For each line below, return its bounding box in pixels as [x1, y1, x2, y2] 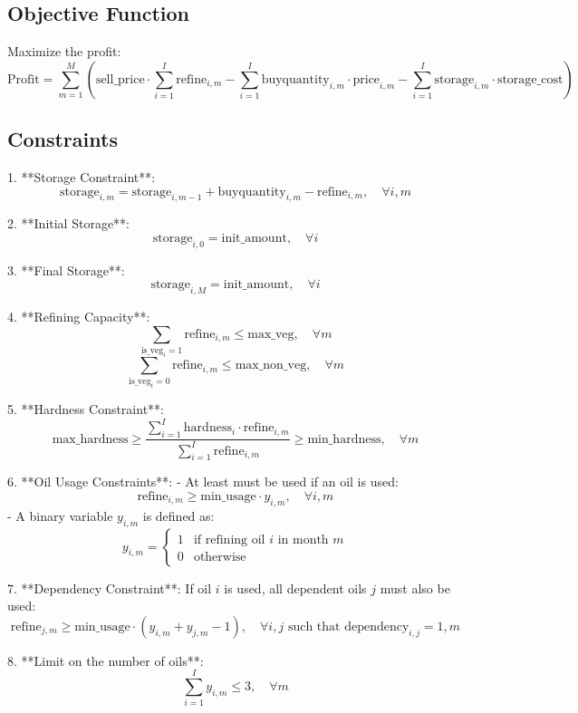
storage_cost [496, 72, 564, 86]
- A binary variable [7, 506, 113, 525]
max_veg [247, 327, 294, 341]
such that [287, 620, 341, 633]
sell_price [95, 72, 145, 86]
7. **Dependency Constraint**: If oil [7, 578, 212, 597]
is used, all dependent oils [224, 578, 367, 597]
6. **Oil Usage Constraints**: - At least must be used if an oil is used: [7, 472, 399, 491]
